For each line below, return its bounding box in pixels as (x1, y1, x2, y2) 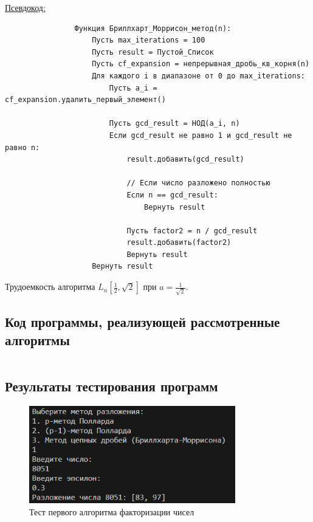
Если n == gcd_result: (126, 190, 218, 199)
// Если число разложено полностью (126, 179, 270, 188)
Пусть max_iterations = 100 (92, 36, 205, 45)
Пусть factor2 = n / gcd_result (126, 226, 258, 235)
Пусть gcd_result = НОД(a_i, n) (109, 119, 240, 128)
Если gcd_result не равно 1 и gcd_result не (109, 131, 292, 140)
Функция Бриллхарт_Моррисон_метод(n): (74, 24, 232, 33)
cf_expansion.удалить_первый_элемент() (5, 95, 166, 105)
